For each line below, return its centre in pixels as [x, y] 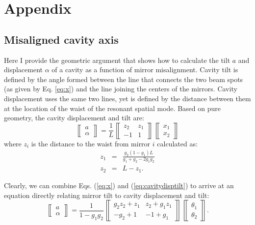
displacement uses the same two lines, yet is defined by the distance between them [127, 98]
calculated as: [177, 143]
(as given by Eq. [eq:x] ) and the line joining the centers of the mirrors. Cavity [121, 89]
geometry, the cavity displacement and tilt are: [74, 118]
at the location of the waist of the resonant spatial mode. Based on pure [112, 108]
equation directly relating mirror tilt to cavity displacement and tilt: [107, 195]
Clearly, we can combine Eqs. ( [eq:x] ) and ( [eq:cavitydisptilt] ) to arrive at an [119, 185]
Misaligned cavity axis [61, 39]
